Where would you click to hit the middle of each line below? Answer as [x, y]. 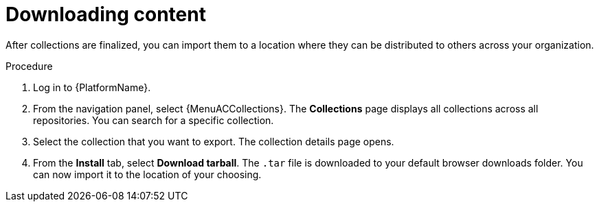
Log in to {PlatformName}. [92, 87]
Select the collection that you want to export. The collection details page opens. [214, 141]
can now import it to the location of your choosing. [147, 174]
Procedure [29, 66]
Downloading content [106, 14]
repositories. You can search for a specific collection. [154, 120]
